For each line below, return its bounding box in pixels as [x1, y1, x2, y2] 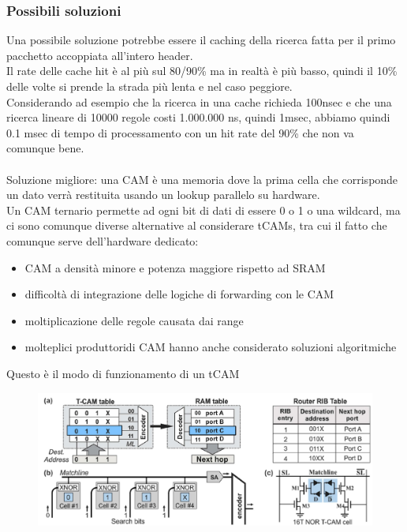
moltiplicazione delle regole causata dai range [24, 312, 244, 328]
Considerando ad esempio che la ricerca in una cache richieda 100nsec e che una [6, 93, 392, 110]
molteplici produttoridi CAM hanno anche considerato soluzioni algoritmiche [24, 339, 397, 355]
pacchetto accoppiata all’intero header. [6, 47, 193, 63]
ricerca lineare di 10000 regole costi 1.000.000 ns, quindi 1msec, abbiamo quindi [6, 109, 390, 126]
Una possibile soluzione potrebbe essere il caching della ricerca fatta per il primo [6, 32, 396, 48]
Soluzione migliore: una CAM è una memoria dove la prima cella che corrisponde [6, 170, 398, 187]
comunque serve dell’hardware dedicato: [6, 232, 199, 249]
